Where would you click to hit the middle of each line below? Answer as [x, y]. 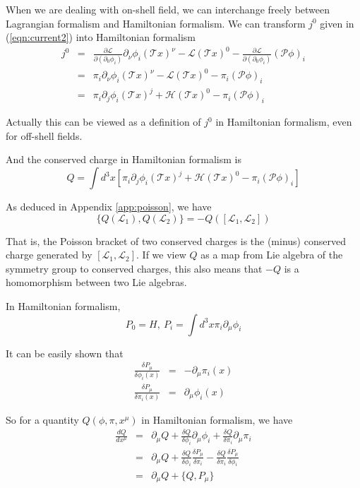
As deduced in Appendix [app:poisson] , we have [109, 207]
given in [337, 23]
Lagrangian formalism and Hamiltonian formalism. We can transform [156, 23]
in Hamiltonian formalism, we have [217, 420]
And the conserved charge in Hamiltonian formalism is [124, 159]
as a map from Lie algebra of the [272, 255]
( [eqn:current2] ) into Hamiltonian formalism [101, 37]
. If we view [161, 255]
